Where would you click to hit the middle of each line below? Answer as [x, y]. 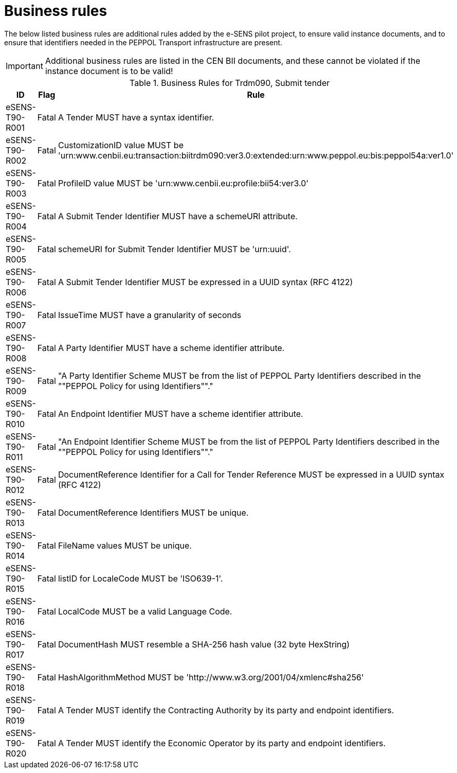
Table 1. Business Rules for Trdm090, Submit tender [230, 83]
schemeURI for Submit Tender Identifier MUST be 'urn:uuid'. [174, 249]
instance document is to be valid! [109, 71]
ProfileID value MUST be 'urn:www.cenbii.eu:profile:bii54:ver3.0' [183, 183]
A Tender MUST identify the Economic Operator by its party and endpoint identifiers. [222, 743]
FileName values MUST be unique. [125, 545]
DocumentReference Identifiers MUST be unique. [153, 512]
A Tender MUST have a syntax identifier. [136, 117]
